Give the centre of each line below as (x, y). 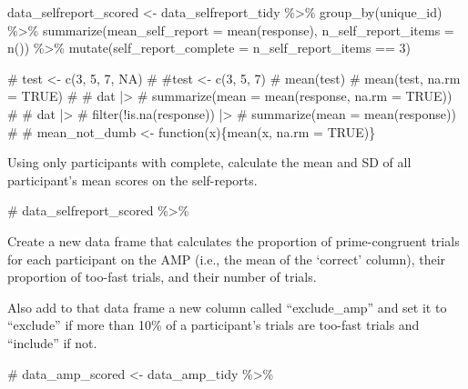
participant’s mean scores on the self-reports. (132, 180)
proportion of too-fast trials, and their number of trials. (162, 277)
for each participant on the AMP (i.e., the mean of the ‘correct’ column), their (227, 259)
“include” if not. (52, 342)
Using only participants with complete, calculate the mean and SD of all (209, 162)
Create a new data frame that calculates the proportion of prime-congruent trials (234, 240)
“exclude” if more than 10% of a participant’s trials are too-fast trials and (214, 325)
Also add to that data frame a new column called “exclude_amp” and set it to (227, 307)
